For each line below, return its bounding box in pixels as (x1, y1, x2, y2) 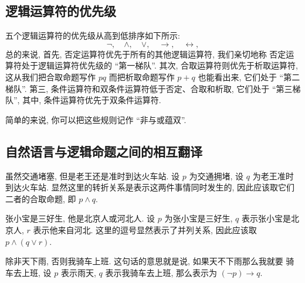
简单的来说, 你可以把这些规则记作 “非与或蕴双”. (5, 113, 187, 125)
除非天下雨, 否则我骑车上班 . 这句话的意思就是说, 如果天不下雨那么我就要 (5, 255, 283, 267)
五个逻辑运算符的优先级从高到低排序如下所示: (5, 29, 180, 42)
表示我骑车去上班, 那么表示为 (105, 266, 217, 278)
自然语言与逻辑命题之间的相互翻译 (5, 142, 202, 160)
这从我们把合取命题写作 (5, 70, 96, 83)
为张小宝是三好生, (164, 212, 233, 224)
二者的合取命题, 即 (5, 192, 76, 204)
